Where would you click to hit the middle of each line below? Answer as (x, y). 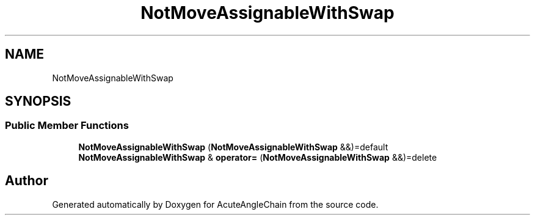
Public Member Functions (67, 126)
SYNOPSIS (38, 101)
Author (27, 181)
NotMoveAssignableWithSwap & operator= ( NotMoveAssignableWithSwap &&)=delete (258, 157)
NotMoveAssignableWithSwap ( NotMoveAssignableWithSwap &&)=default (233, 147)
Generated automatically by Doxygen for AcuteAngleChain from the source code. (215, 204)
